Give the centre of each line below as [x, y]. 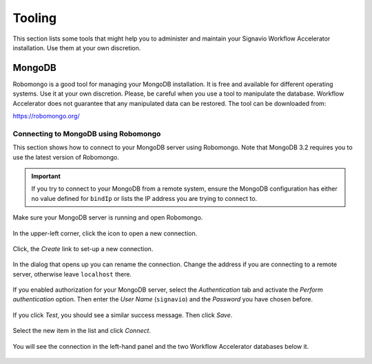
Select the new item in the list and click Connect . [82, 331]
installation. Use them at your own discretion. [77, 47]
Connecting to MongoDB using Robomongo [87, 133]
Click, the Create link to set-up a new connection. [83, 248]
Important [46, 176]
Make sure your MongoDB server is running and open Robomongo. [108, 217]
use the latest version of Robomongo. [66, 157]
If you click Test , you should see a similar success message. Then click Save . [123, 315]
